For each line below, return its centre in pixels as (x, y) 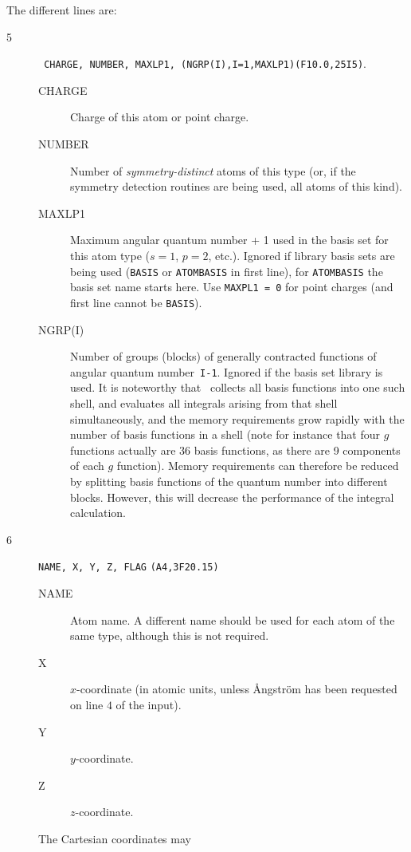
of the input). (149, 704)
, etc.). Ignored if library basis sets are (301, 255)
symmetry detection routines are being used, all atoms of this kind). (237, 186)
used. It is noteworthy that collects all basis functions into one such (238, 387)
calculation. (98, 513)
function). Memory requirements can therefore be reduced (258, 465)
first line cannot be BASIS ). (136, 302)
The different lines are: (62, 10)
